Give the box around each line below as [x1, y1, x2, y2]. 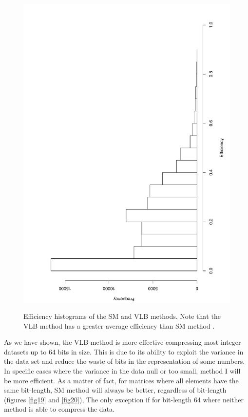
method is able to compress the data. [4, 404, 114, 414]
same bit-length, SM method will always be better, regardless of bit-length [4, 385, 227, 395]
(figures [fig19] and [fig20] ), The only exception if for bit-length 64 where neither [4, 394, 244, 404]
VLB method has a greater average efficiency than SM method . [23, 320, 215, 331]
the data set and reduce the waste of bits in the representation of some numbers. [4, 356, 245, 366]
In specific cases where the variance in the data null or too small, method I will [4, 366, 241, 376]
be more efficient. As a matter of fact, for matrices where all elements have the [4, 375, 239, 385]
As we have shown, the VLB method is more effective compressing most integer [4, 337, 241, 347]
